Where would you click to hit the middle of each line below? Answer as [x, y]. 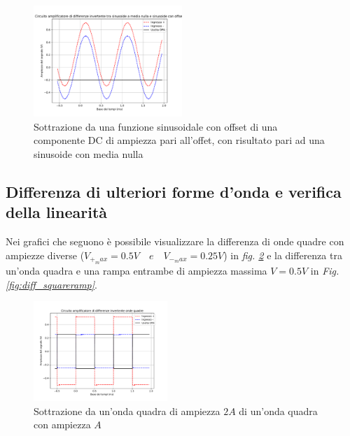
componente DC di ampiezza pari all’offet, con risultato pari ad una [179, 140]
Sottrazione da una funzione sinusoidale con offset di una [156, 126]
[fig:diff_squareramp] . [51, 284]
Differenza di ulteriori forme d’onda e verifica [174, 191]
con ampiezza [62, 424]
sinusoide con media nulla [89, 153]
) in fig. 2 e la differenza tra [283, 255]
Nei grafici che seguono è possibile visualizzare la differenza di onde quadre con [175, 241]
